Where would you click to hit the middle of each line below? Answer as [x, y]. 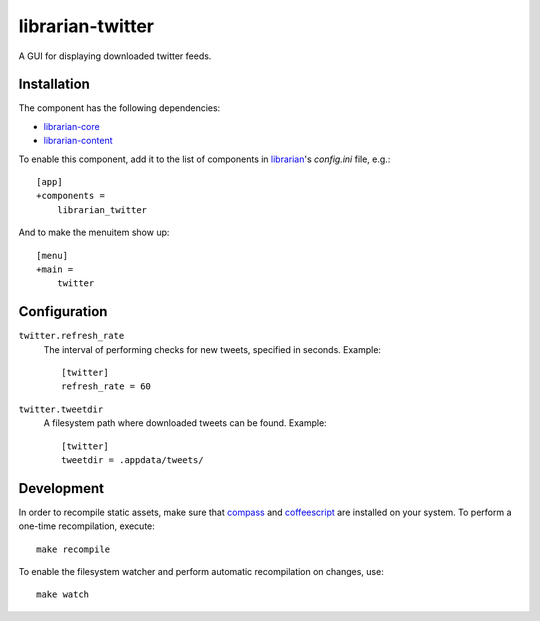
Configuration [63, 311]
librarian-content [78, 141]
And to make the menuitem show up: [94, 232]
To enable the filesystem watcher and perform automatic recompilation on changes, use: [201, 572]
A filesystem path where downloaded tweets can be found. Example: [185, 423]
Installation [54, 84]
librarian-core [71, 126]
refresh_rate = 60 [106, 386]
